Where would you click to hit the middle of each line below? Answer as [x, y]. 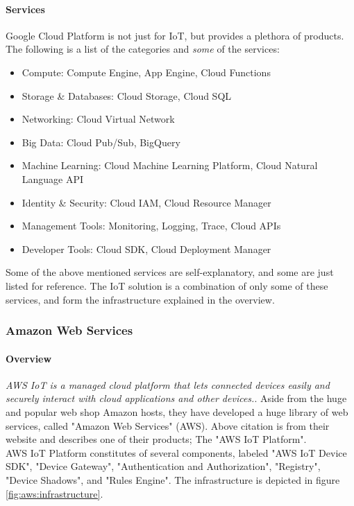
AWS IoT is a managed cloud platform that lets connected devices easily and [168, 384]
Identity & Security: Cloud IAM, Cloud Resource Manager [146, 202]
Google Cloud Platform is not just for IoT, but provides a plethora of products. [175, 35]
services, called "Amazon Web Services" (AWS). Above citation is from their [168, 425]
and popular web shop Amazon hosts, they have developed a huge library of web [177, 411]
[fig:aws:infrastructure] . [54, 493]
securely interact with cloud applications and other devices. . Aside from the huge [176, 398]
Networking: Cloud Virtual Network [98, 119]
